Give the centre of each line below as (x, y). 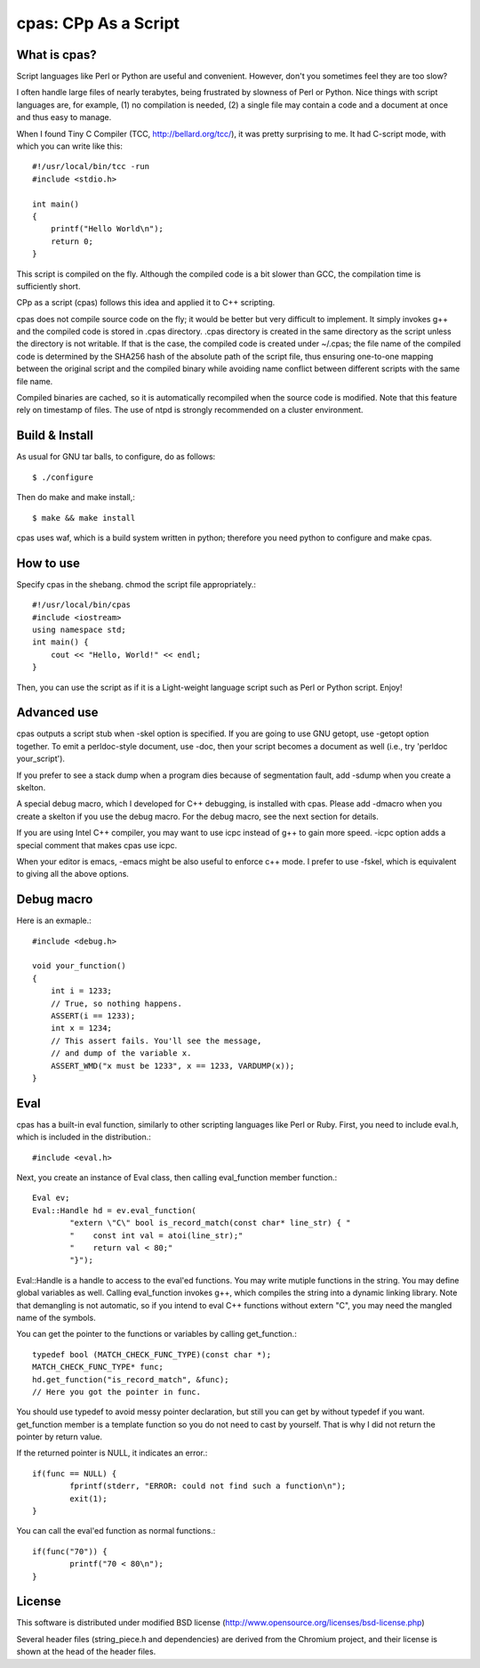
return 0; (72, 241)
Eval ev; (51, 1198)
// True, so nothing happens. (116, 1003)
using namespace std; (79, 629)
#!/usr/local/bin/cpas (82, 605)
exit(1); (88, 1498)
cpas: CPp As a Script (98, 23)
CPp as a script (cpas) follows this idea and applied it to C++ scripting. (146, 303)
